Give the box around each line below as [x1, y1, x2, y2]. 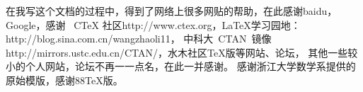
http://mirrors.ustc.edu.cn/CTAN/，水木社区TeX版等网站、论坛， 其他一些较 [6, 45, 358, 59]
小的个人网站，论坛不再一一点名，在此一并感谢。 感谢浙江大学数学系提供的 [6, 59, 356, 74]
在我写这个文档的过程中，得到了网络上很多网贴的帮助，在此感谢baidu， [6, 4, 338, 18]
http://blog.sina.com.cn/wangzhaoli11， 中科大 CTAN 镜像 [6, 31, 272, 46]
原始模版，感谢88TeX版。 [6, 72, 123, 87]
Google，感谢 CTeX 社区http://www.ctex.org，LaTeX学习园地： [6, 17, 301, 32]
